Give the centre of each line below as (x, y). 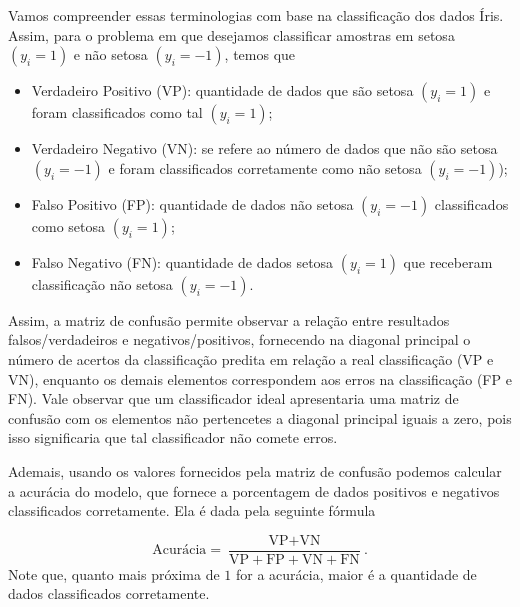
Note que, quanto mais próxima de (114, 573)
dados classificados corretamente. (109, 593)
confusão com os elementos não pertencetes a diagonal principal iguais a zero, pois (260, 417)
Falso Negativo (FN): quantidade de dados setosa (182, 261)
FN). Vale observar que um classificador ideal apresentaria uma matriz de (233, 398)
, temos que (260, 54)
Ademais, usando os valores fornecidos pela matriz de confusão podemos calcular (255, 470)
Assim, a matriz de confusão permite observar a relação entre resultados (229, 319)
